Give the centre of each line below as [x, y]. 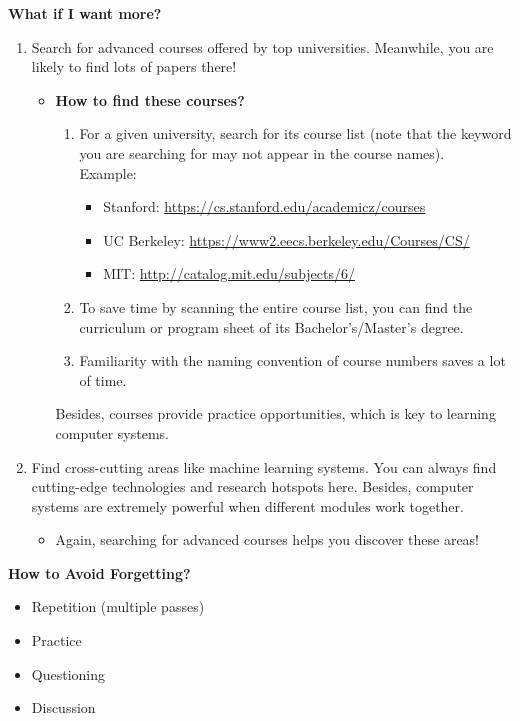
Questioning [68, 673]
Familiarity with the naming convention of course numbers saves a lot [292, 360]
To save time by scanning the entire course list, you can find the [276, 306]
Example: [108, 172]
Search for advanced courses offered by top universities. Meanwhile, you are [262, 46]
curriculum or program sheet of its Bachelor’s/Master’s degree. [271, 326]
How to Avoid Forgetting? [99, 572]
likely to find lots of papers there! [134, 66]
